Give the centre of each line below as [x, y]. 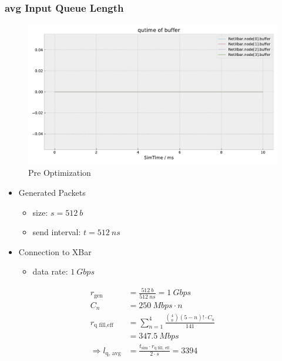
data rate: [50, 271]
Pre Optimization [60, 173]
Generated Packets [52, 192]
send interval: [57, 232]
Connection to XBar [55, 251]
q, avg [113, 353]
